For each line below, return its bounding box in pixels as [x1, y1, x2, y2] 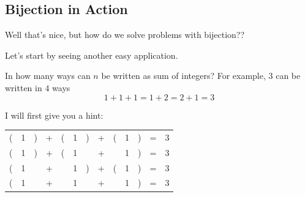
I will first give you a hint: [5, 108, 104, 121]
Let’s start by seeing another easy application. [5, 48, 178, 61]
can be [276, 69, 301, 82]
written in [5, 81, 42, 94]
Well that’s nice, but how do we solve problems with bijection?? [5, 28, 245, 41]
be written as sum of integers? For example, [101, 69, 266, 82]
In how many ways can [5, 69, 91, 82]
